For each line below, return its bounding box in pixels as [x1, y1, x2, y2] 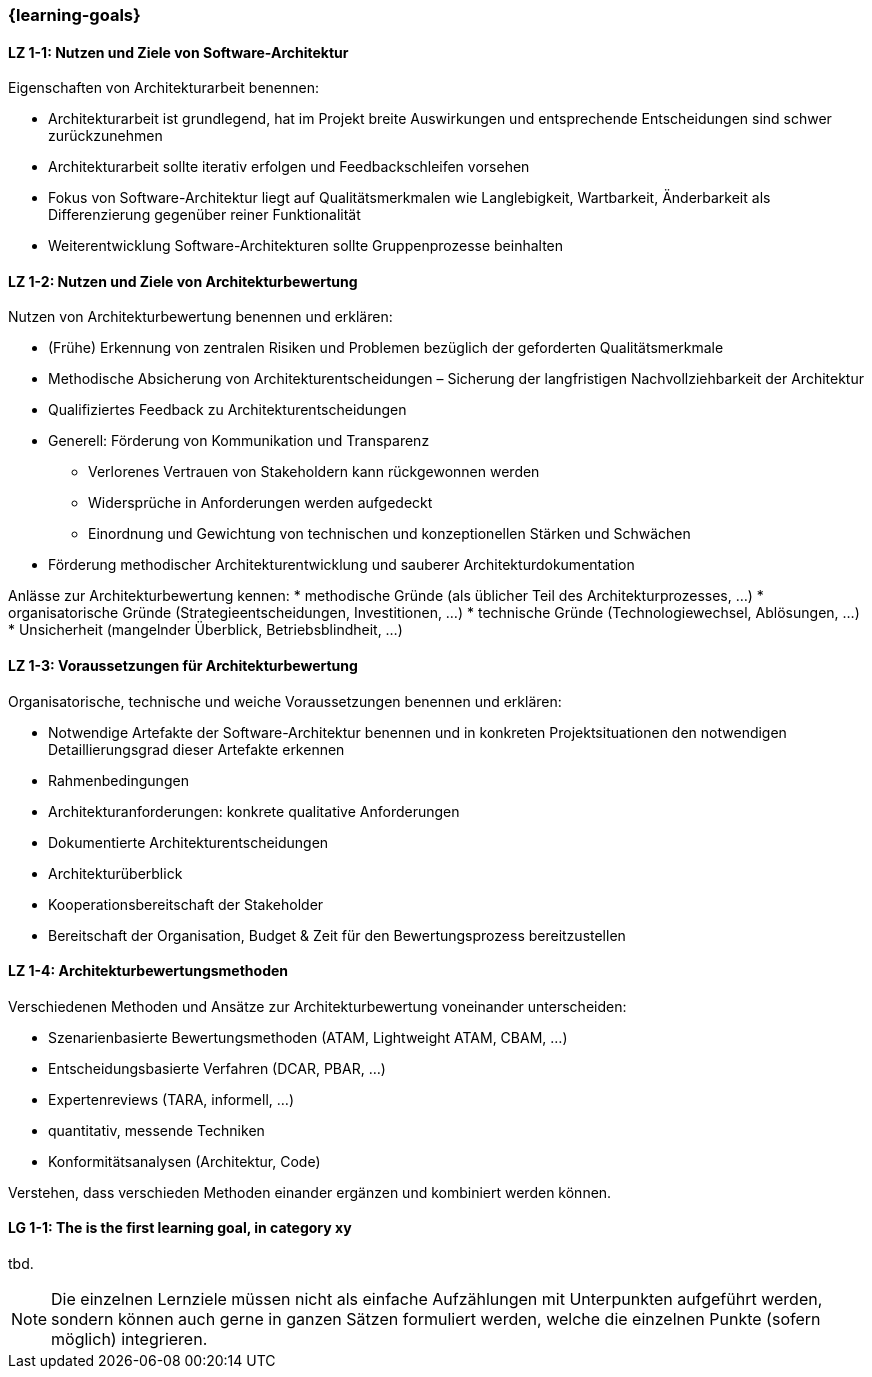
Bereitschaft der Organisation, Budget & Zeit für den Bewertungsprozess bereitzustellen [48, 926, 626, 944]
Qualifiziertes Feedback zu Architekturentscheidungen [48, 401, 407, 419]
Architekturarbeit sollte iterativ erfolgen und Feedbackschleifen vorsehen [48, 158, 530, 176]
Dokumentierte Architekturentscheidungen [48, 833, 329, 851]
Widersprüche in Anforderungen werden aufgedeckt [88, 494, 433, 512]
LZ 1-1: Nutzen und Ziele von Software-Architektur [8, 43, 349, 61]
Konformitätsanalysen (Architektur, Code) [48, 1152, 321, 1170]
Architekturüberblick [48, 864, 183, 882]
